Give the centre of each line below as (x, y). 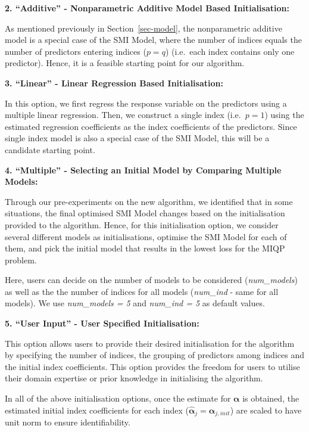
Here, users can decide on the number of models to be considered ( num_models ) (151, 280)
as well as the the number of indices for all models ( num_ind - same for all (142, 291)
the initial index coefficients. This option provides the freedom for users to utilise (152, 366)
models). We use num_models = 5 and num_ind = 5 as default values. (135, 303)
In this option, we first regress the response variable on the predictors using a (146, 103)
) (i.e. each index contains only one (230, 51)
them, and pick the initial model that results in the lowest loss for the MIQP (145, 248)
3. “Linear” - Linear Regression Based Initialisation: (114, 83)
